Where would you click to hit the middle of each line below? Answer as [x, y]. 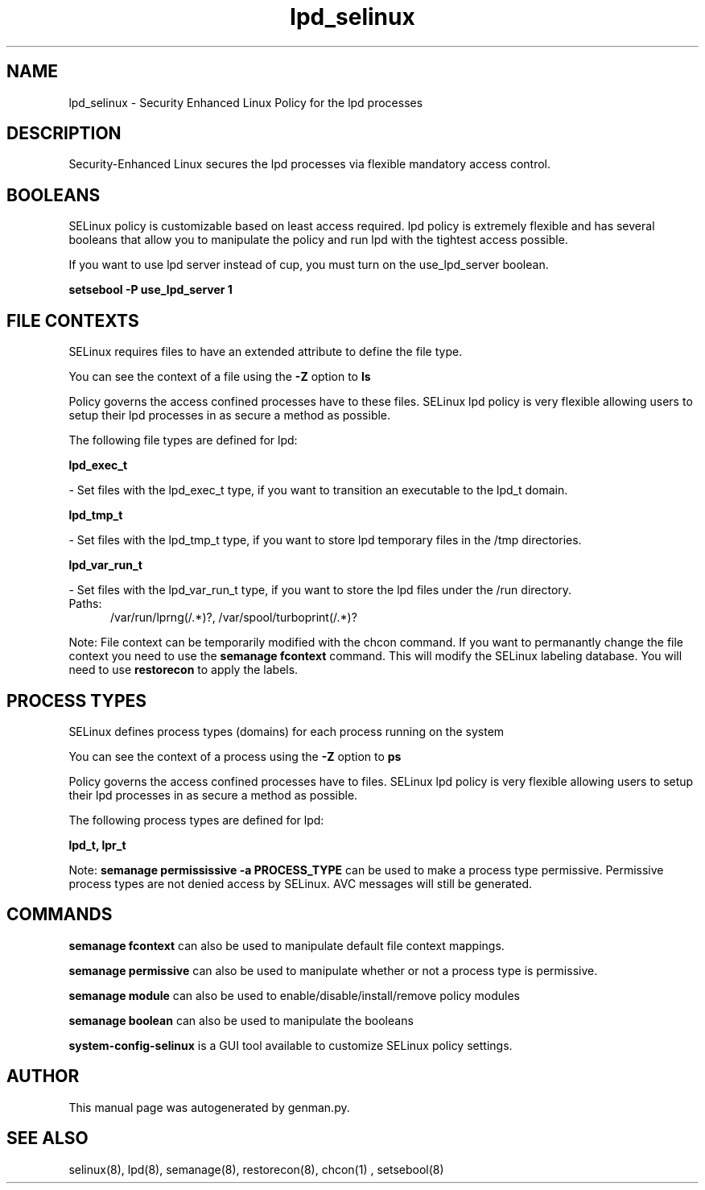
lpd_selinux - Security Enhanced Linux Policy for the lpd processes [246, 102]
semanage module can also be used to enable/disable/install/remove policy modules [295, 995]
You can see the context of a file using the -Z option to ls [220, 377]
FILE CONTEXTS [73, 320]
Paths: [85, 604]
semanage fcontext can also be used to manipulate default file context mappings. [287, 945]
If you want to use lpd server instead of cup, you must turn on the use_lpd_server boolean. [309, 265]
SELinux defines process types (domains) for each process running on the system [287, 731]
